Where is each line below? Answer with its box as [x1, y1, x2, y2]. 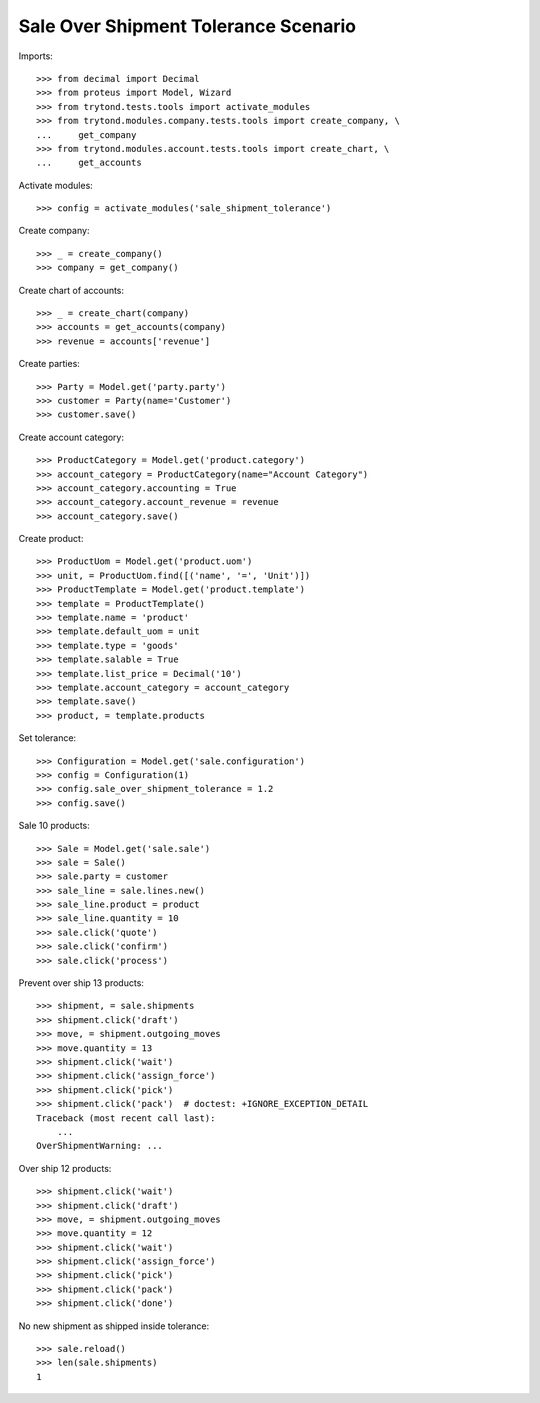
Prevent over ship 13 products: [18, 977, 145, 989]
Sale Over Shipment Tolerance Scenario [18, 15, 357, 37]
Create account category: [18, 431, 125, 443]
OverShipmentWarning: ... [36, 1140, 164, 1152]
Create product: [18, 533, 84, 545]
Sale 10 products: [18, 820, 90, 832]
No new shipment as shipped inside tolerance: [18, 1320, 210, 1332]
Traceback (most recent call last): [36, 1112, 216, 1124]
